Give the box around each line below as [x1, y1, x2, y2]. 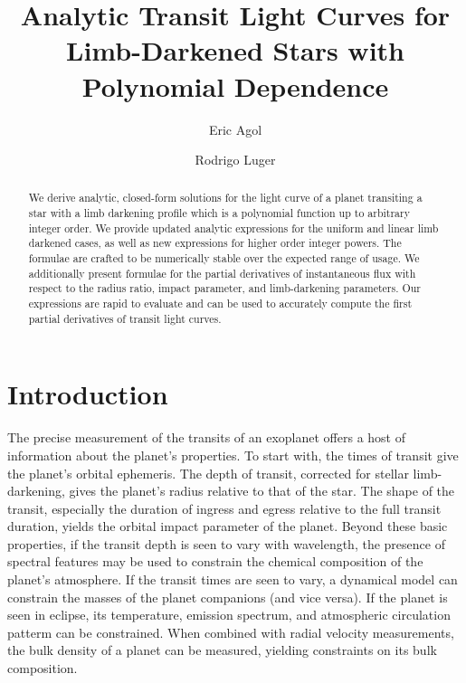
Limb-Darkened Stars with [66, 32, 404, 69]
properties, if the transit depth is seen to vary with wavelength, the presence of [7, 534, 445, 553]
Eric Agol [208, 119, 262, 138]
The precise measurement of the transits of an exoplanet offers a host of [7, 428, 406, 447]
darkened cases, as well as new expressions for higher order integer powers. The [28, 235, 402, 251]
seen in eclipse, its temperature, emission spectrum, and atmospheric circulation [7, 605, 451, 624]
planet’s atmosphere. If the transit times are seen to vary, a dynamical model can [7, 570, 458, 589]
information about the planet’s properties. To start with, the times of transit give [7, 445, 459, 464]
